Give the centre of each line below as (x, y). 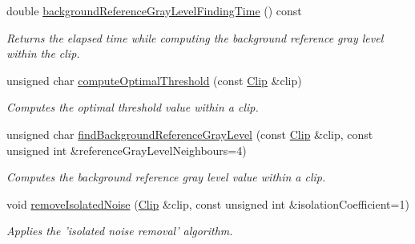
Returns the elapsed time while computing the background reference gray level (195, 37)
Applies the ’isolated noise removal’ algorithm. (120, 231)
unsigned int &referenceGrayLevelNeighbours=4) (127, 150)
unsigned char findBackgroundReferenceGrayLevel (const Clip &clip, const (190, 134)
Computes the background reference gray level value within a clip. (166, 177)
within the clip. (43, 53)
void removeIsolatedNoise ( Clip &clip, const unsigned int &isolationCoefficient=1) (208, 203)
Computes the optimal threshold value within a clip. (133, 107)
